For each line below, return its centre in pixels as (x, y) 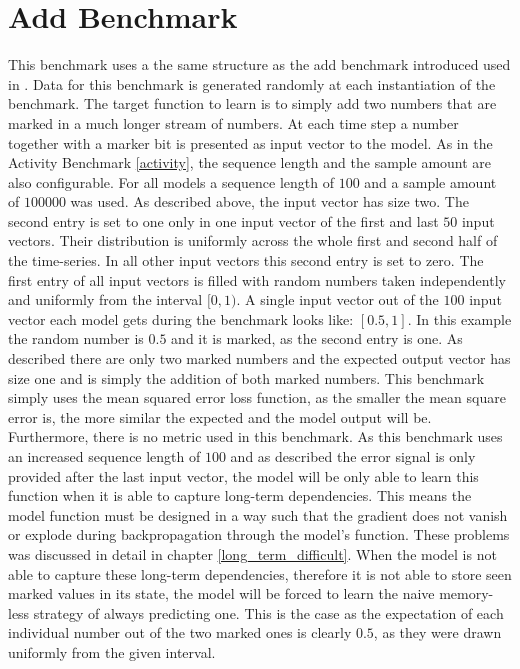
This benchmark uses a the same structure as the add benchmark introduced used (259, 64)
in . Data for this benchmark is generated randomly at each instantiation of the (252, 83)
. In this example (459, 318)
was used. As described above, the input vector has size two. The (269, 201)
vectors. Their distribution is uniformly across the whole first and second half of (253, 240)
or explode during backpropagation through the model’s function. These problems (259, 534)
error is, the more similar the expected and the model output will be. (220, 416)
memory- (466, 593)
